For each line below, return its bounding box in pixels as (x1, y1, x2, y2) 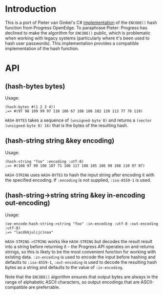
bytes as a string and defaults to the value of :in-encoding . (5, 264, 123, 270)
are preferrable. (28, 284, 60, 290)
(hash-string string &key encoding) (5, 137, 115, 145)
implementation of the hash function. (5, 45, 80, 51)
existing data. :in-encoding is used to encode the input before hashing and (5, 254, 156, 260)
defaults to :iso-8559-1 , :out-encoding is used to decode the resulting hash (5, 259, 157, 265)
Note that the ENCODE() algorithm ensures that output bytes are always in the (5, 274, 158, 279)
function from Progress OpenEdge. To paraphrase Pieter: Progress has (5, 24, 147, 30)
